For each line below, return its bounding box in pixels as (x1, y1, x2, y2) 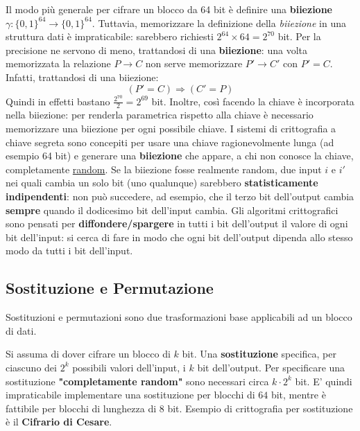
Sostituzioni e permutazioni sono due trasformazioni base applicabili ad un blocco (6, 310, 352, 324)
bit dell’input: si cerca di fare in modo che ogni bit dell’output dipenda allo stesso (6, 229, 353, 244)
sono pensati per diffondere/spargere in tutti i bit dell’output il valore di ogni (6, 216, 348, 231)
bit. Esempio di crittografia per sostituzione (167, 401, 353, 415)
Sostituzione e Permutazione (6, 277, 214, 299)
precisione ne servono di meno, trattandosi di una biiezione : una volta (6, 42, 307, 57)
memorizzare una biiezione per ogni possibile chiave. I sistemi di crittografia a (6, 121, 336, 136)
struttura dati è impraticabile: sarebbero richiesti (6, 29, 214, 44)
